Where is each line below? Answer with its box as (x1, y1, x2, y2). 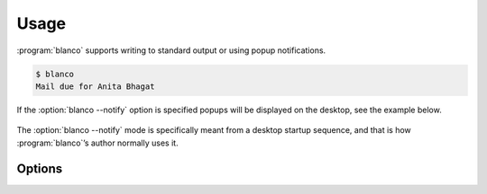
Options (16, 161, 63, 176)
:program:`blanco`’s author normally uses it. (16, 137, 179, 148)
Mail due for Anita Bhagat (35, 81, 155, 92)
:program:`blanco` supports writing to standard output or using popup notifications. (16, 45, 326, 56)
